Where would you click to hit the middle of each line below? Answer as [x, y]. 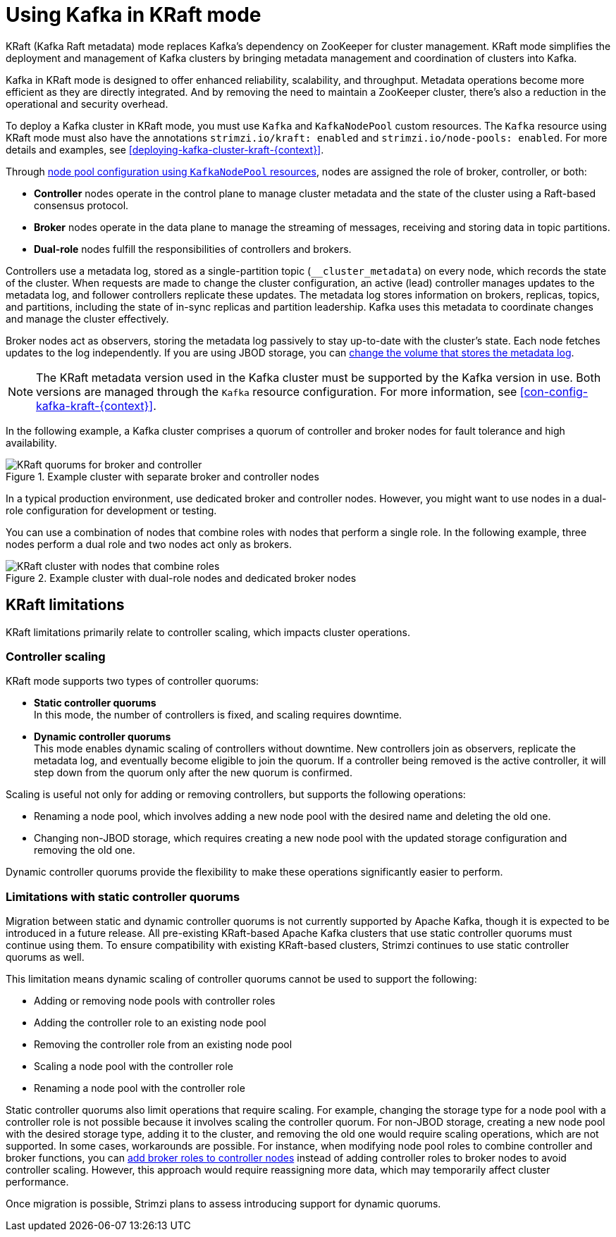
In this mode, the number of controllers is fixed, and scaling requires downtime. [218, 715]
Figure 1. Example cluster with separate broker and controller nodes [162, 476]
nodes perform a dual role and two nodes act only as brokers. [149, 544]
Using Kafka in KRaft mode [134, 15]
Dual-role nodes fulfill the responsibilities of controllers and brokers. [193, 249]
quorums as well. [45, 957]
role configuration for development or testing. [111, 510]
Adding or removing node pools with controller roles [155, 1001]
